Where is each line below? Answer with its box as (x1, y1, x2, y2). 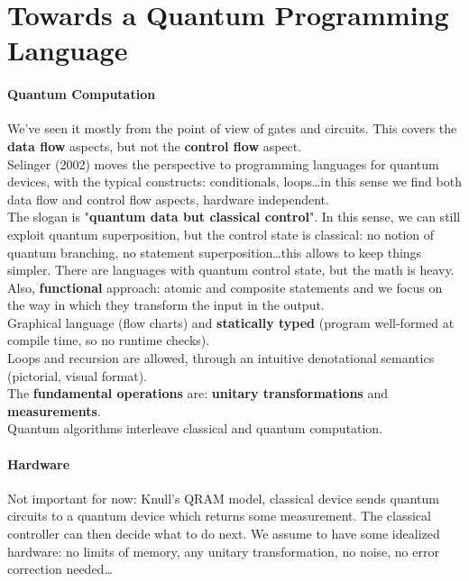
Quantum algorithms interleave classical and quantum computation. (7, 419, 383, 438)
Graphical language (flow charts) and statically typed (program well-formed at (7, 313, 455, 331)
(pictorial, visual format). (7, 366, 147, 385)
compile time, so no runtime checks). (7, 331, 210, 350)
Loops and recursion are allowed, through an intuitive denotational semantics (7, 349, 435, 368)
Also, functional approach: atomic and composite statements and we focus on (7, 277, 443, 296)
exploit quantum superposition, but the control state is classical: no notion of (7, 224, 435, 243)
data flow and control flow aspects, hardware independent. (7, 189, 329, 208)
